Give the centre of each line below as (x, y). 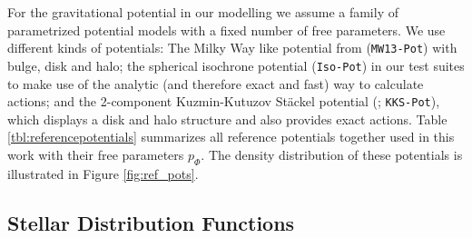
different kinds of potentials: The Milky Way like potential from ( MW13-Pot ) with (232, 48)
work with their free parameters (96, 154)
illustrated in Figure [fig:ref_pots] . (103, 173)
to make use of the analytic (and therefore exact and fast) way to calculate (216, 83)
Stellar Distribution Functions (151, 222)
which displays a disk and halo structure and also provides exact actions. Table (227, 119)
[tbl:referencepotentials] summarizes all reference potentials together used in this (231, 137)
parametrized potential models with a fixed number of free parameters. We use (226, 30)
